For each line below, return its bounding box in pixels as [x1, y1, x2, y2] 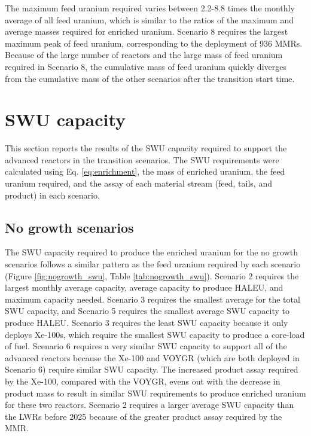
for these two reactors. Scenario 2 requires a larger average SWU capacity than [5, 398, 294, 411]
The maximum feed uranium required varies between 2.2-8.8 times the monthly [5, 2, 295, 14]
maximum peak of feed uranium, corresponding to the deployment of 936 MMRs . [5, 36, 303, 49]
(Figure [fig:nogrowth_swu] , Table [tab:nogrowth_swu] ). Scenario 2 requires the [5, 269, 299, 282]
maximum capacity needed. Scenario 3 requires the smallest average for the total [5, 292, 300, 305]
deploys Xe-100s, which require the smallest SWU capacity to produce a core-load [5, 328, 305, 340]
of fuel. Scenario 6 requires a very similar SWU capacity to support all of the [5, 340, 287, 352]
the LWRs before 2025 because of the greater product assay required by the [5, 410, 282, 422]
